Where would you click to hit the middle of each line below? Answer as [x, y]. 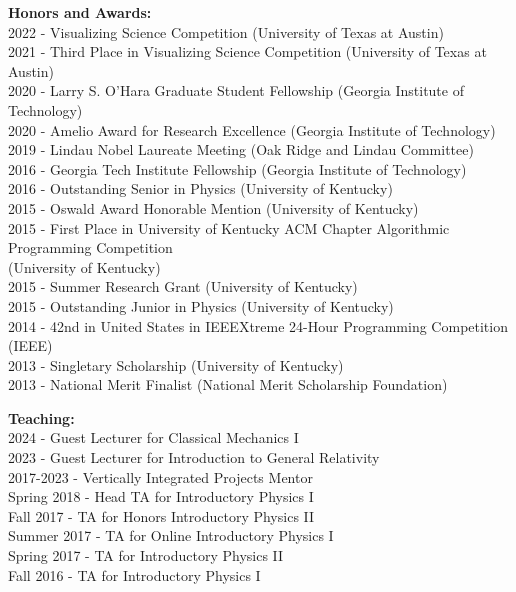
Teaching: [41, 417]
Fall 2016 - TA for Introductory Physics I [134, 574]
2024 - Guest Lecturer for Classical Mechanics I [153, 437]
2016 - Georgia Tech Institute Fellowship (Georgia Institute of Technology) [237, 168]
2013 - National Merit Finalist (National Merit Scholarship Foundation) [228, 384]
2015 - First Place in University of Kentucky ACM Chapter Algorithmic [229, 227]
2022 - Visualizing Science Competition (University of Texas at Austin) [226, 31]
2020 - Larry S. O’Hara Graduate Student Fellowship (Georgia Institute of [236, 90]
